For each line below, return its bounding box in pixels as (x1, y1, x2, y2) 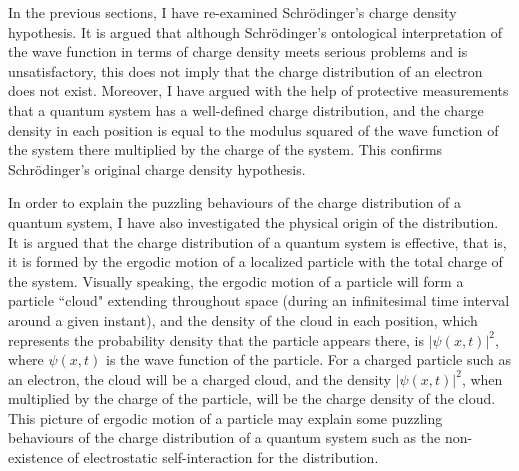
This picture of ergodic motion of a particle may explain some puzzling (8, 407, 443, 428)
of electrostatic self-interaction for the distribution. (67, 447, 379, 468)
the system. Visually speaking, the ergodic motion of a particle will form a (8, 270, 464, 291)
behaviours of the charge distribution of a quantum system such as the (8, 427, 441, 448)
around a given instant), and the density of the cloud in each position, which (8, 309, 478, 330)
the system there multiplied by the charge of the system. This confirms (8, 139, 443, 160)
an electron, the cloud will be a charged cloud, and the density (8, 368, 391, 389)
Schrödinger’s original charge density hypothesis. (8, 158, 306, 179)
